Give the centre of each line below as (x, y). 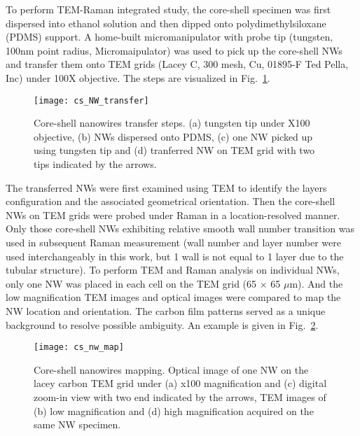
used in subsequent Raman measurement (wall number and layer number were (173, 242)
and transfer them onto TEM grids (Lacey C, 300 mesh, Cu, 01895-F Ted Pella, (177, 64)
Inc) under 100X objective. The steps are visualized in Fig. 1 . (138, 77)
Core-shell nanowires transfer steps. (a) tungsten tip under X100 (172, 123)
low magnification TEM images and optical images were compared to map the (173, 297)
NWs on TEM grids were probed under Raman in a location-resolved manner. (173, 215)
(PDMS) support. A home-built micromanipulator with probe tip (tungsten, (169, 37)
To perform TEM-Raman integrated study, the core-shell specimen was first (168, 9)
